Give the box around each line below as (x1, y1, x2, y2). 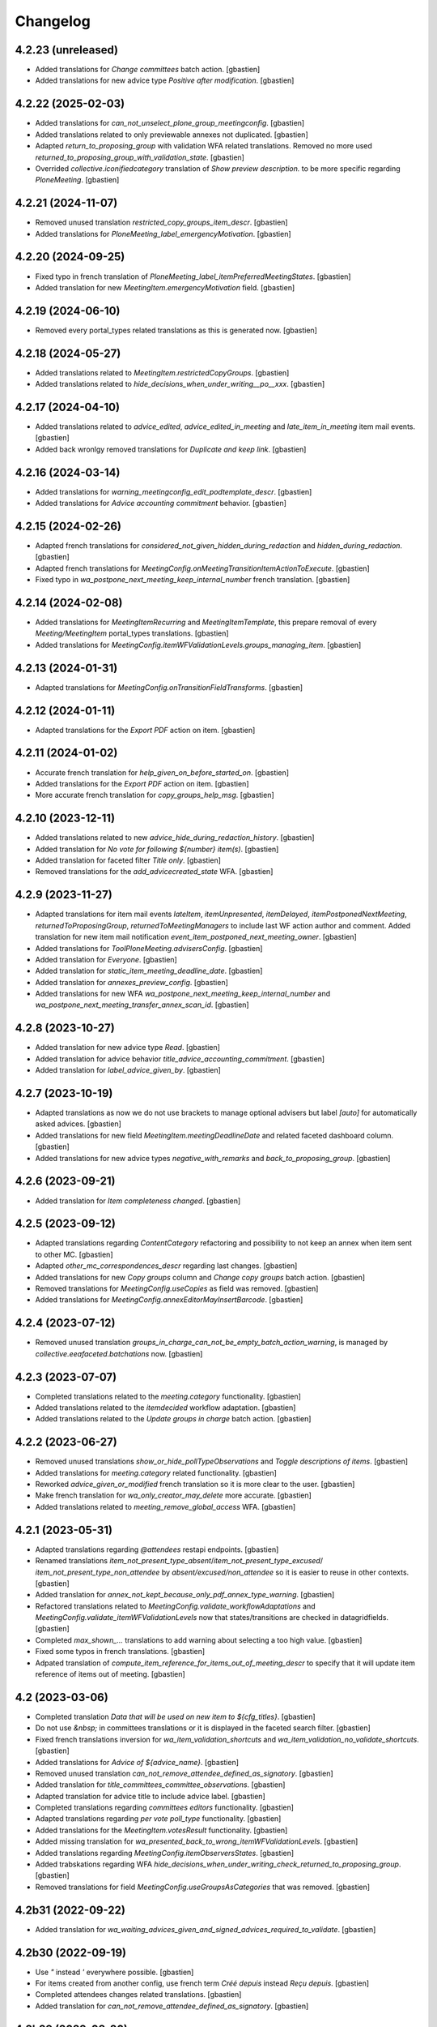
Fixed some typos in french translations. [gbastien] (35, 1647, 206, 1656)
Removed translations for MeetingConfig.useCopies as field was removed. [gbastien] (35, 1283, 319, 1293)
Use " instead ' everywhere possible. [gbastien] (35, 1967, 194, 1977)
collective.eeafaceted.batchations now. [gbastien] (35, 1348, 203, 1358)
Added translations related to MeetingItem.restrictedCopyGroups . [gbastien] (35, 367, 290, 377)
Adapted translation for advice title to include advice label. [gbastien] (35, 1791, 266, 1801)
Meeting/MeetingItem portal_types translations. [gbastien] (35, 628, 230, 638)
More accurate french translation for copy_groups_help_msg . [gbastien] (35, 791, 274, 800)
